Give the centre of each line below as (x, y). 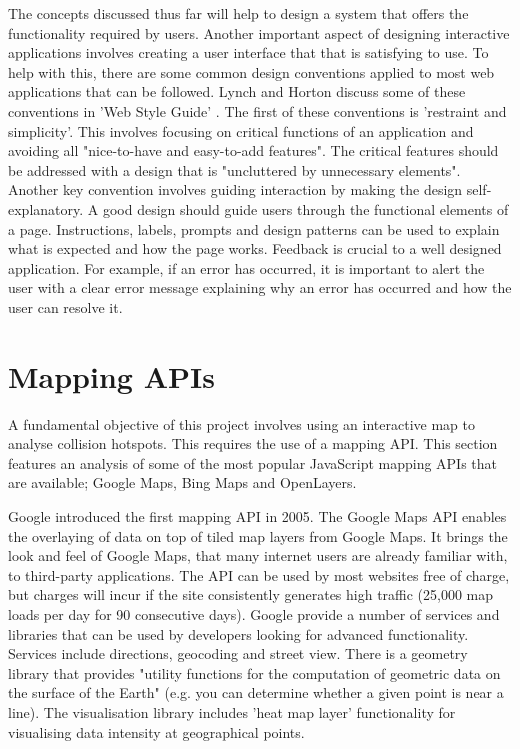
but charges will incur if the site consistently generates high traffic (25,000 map (251, 594)
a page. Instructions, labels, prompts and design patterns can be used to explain (254, 228)
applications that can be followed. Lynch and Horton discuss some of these (237, 91)
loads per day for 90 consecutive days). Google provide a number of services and (254, 613)
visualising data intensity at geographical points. (156, 731)
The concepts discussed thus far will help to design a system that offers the (238, 13)
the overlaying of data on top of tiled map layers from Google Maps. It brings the (258, 535)
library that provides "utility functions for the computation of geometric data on (254, 672)
